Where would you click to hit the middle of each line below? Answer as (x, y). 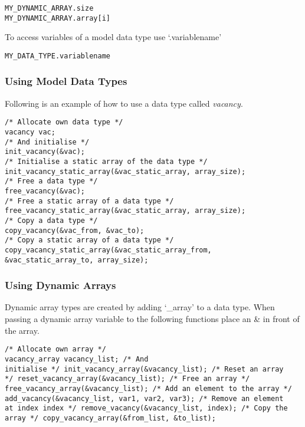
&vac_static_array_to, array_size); (77, 260)
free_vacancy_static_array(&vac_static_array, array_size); (125, 211)
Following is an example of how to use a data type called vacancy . (124, 103)
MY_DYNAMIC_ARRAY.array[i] (58, 18)
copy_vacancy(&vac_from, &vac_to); (75, 230)
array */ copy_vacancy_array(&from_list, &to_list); (110, 418)
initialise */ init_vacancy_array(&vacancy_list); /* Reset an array (144, 369)
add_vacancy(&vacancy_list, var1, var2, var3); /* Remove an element (144, 398)
